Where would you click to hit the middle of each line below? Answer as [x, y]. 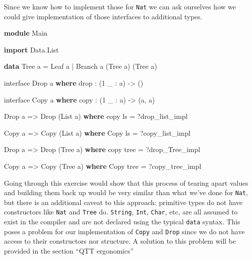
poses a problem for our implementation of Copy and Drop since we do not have [125, 231]
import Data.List [31, 49]
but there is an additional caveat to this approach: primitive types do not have [123, 202]
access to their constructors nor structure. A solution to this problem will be [120, 241]
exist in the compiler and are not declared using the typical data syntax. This [122, 222]
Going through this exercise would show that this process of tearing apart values [126, 182]
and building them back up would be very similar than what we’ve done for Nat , [126, 192]
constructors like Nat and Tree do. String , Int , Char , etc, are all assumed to [121, 212]
